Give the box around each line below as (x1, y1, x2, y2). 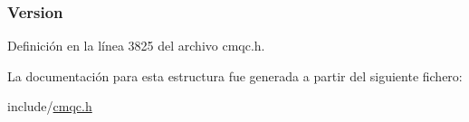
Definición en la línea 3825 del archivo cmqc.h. (7, 36, 265, 55)
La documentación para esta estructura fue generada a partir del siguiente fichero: (7, 66, 463, 85)
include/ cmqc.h (7, 97, 92, 116)
